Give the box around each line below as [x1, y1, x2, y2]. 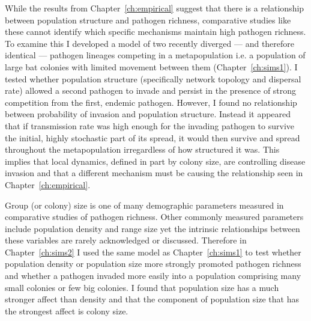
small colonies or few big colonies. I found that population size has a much [5, 281, 279, 293]
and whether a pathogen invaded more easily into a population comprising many [5, 269, 301, 282]
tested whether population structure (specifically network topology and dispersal [5, 72, 301, 85]
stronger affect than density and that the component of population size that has [5, 293, 300, 305]
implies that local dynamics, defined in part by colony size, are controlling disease [5, 154, 306, 167]
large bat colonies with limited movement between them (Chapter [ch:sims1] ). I [5, 60, 298, 73]
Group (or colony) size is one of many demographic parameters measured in [5, 198, 284, 211]
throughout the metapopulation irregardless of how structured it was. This [5, 143, 280, 156]
